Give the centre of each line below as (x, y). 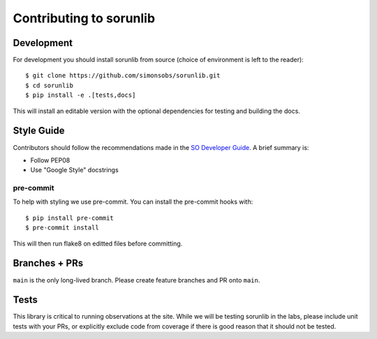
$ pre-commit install (62, 228)
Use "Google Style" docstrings (74, 170)
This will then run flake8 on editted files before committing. (98, 243)
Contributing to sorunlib (84, 18)
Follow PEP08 (50, 160)
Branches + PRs (48, 263)
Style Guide (39, 131)
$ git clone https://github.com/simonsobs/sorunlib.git (123, 76)
